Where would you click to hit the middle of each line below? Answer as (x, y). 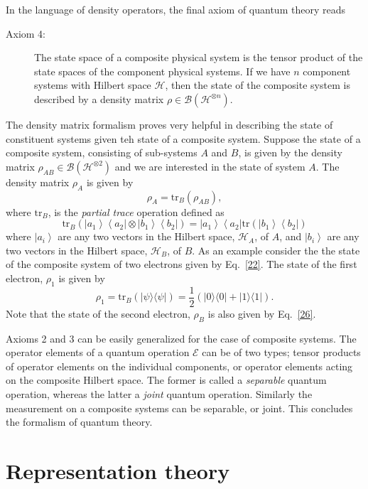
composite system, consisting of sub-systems (102, 152)
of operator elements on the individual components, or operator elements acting (179, 366)
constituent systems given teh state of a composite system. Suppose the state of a (183, 138)
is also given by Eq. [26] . (262, 313)
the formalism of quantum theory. (79, 422)
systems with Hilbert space (93, 85)
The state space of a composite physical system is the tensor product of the (199, 57)
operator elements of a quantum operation (98, 352)
